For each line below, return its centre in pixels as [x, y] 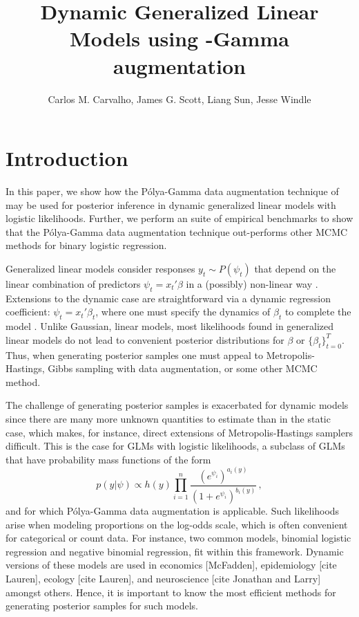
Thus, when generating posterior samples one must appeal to [135, 354]
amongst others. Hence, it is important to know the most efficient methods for [171, 592]
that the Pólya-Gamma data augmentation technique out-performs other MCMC [177, 231]
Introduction [67, 158]
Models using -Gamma [179, 38]
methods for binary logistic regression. [86, 245]
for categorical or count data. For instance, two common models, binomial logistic [178, 538]
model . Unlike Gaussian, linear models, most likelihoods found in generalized [170, 326]
